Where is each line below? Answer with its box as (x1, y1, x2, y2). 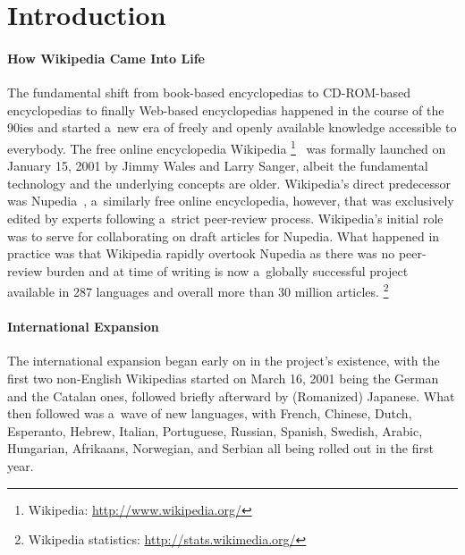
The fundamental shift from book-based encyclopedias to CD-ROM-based (7, 83, 411, 102)
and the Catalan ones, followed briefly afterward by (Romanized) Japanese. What (7, 386, 455, 405)
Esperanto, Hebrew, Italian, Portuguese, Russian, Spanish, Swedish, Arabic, (7, 421, 423, 440)
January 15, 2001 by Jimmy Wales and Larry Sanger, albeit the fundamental (7, 156, 428, 175)
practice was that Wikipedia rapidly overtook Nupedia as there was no (7, 244, 395, 263)
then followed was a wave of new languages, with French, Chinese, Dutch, (7, 404, 412, 423)
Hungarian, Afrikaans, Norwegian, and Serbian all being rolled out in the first (7, 439, 434, 458)
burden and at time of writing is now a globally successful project (46, 261, 409, 280)
